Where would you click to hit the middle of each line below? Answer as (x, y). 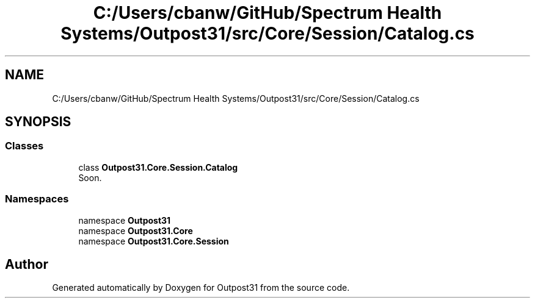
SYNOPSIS (38, 122)
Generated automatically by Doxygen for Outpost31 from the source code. (201, 288)
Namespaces (37, 199)
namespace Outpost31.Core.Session (154, 241)
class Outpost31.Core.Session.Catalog (158, 167)
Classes (24, 146)
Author (27, 264)
